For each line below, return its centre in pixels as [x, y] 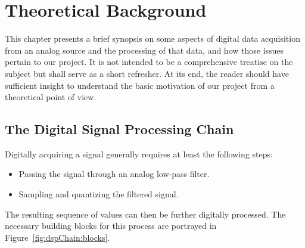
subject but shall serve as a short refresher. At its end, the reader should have [147, 73]
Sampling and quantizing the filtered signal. [99, 194]
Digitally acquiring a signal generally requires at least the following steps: [139, 154]
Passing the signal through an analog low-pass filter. [114, 174]
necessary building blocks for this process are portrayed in [111, 226]
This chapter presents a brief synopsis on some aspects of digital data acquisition [152, 38]
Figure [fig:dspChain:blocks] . [57, 237]
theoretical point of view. [51, 97]
